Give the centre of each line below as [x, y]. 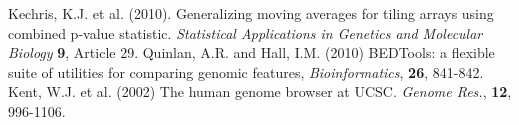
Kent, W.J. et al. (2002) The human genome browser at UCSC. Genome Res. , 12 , [260, 91]
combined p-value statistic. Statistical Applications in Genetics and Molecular [245, 32]
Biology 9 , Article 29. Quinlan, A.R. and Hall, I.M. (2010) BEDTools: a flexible [251, 52]
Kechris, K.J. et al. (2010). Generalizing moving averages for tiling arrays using [251, 13]
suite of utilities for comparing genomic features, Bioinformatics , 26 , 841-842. [246, 71]
